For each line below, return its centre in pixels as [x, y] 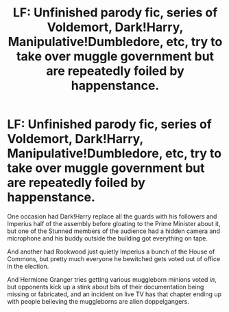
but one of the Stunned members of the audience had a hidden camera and [114, 231]
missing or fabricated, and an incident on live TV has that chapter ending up [114, 294]
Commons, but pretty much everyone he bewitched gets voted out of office [114, 258]
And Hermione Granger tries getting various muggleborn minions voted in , [112, 279]
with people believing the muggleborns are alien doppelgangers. [98, 301]
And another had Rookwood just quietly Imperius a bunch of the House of [111, 252]
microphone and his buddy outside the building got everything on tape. [107, 238]
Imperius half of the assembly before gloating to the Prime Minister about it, [114, 223]
